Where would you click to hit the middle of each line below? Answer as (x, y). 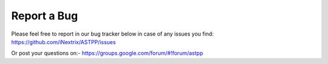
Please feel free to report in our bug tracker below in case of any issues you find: (112, 34)
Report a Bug (45, 16)
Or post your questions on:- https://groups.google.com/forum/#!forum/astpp (107, 53)
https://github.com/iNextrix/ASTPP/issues (63, 42)
